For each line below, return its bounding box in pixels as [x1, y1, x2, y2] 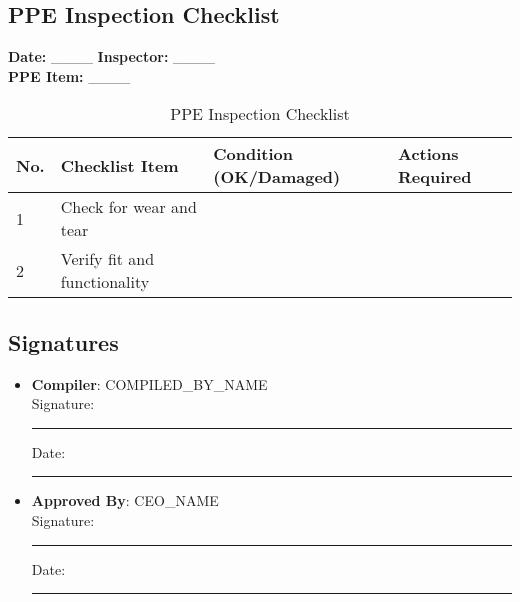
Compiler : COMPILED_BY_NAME [31, 373, 268, 394]
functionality [60, 270, 150, 294]
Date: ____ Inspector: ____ [8, 46, 216, 67]
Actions [398, 142, 459, 166]
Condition [213, 142, 293, 166]
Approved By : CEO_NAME [31, 490, 219, 511]
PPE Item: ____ [8, 65, 131, 86]
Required [398, 165, 472, 189]
